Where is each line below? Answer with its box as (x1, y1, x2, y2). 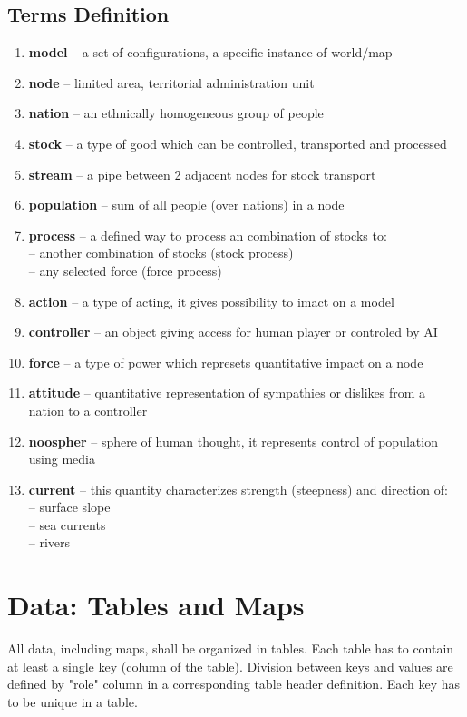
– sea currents (28, 515, 106, 534)
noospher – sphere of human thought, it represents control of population (28, 431, 438, 450)
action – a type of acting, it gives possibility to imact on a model (28, 291, 394, 310)
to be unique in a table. (7, 692, 138, 711)
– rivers (28, 533, 71, 552)
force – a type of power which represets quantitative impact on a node (28, 352, 423, 371)
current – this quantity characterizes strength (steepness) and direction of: (28, 479, 448, 498)
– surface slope (28, 497, 111, 516)
